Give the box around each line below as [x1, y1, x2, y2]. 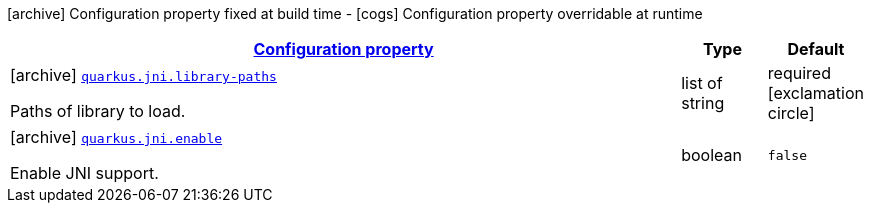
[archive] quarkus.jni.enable [10, 127, 223, 147]
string [681, 93, 725, 113]
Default [787, 39, 845, 59]
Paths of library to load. [10, 101, 186, 121]
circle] [767, 103, 815, 123]
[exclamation [767, 83, 864, 103]
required [767, 63, 831, 83]
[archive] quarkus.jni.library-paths [10, 65, 277, 85]
